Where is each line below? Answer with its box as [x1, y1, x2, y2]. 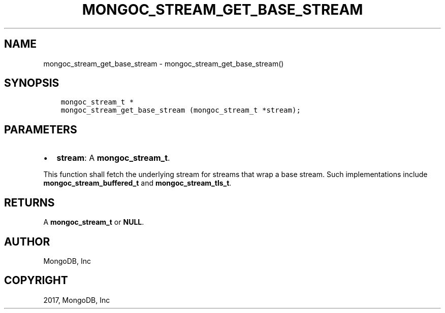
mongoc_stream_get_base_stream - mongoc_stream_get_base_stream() [43, 59, 284, 68]
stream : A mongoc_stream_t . [56, 153, 170, 163]
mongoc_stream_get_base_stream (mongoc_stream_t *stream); [60, 106, 301, 115]
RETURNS [4, 196, 55, 209]
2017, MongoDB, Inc [43, 295, 110, 304]
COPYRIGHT [4, 274, 68, 287]
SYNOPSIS [4, 77, 59, 90]
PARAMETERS [4, 123, 77, 136]
